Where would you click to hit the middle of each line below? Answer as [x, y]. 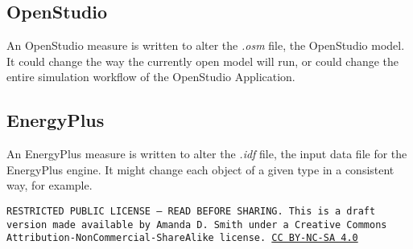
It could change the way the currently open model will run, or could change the [203, 61]
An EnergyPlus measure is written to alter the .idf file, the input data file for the [207, 154]
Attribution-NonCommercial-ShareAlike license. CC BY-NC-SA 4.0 [182, 238]
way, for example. [50, 185]
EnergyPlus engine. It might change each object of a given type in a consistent [200, 169]
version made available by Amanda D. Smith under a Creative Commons [197, 225]
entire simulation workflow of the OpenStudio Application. [151, 77]
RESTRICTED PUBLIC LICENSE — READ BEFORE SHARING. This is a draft [191, 211]
